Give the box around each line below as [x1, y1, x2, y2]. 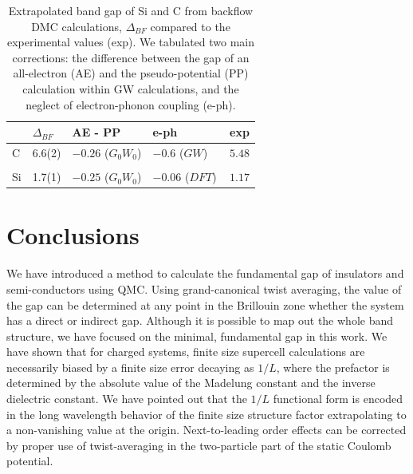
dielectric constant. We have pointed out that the [6, 390, 247, 407]
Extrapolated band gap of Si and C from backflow [8, 2, 254, 18]
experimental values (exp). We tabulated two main [6, 34, 255, 50]
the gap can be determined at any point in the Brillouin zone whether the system [6, 296, 404, 313]
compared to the [150, 18, 230, 34]
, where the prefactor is [276, 358, 390, 375]
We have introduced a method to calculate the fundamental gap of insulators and [6, 265, 404, 282]
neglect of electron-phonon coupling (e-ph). [26, 96, 236, 113]
